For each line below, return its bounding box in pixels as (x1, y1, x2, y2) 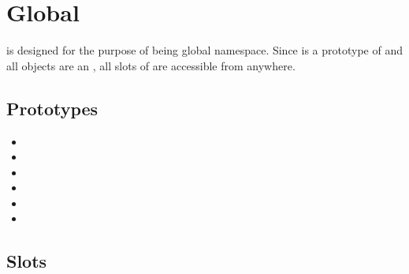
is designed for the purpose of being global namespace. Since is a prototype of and (6, 42, 403, 58)
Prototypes (6, 96, 99, 120)
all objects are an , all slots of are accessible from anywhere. (6, 57, 296, 73)
